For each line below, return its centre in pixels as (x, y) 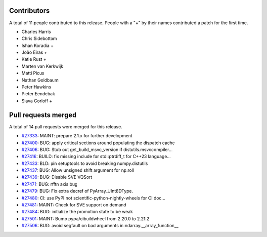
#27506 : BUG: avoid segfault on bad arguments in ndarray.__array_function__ (100, 226)
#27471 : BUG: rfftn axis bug (49, 184)
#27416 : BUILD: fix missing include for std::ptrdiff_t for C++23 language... (96, 157)
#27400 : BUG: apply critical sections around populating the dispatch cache (98, 143)
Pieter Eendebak (38, 94)
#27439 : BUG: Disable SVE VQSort (57, 177)
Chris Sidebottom (39, 39)
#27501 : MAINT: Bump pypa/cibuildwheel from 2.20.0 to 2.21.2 (86, 218)
